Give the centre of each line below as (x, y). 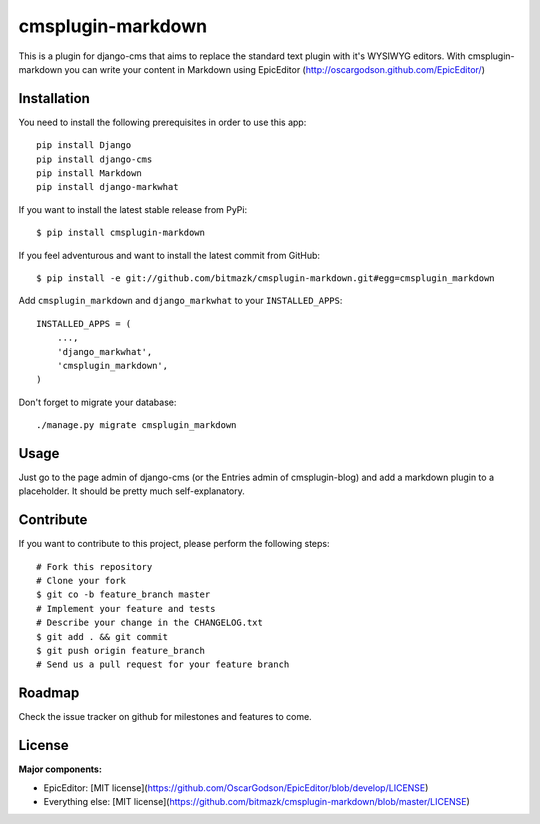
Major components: (60, 769)
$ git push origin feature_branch (120, 651)
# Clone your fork (81, 581)
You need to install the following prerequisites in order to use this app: (162, 122)
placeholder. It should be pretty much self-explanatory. (131, 491)
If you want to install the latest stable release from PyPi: (133, 209)
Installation (54, 98)
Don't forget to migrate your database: (97, 402)
